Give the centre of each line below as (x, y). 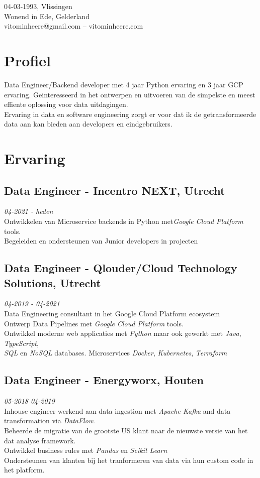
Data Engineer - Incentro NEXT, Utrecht (115, 190)
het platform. (24, 470)
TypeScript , (21, 343)
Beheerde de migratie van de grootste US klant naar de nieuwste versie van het (126, 430)
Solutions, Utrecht (53, 282)
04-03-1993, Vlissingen (38, 6)
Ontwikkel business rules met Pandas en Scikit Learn (86, 450)
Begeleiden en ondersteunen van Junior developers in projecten (101, 241)
